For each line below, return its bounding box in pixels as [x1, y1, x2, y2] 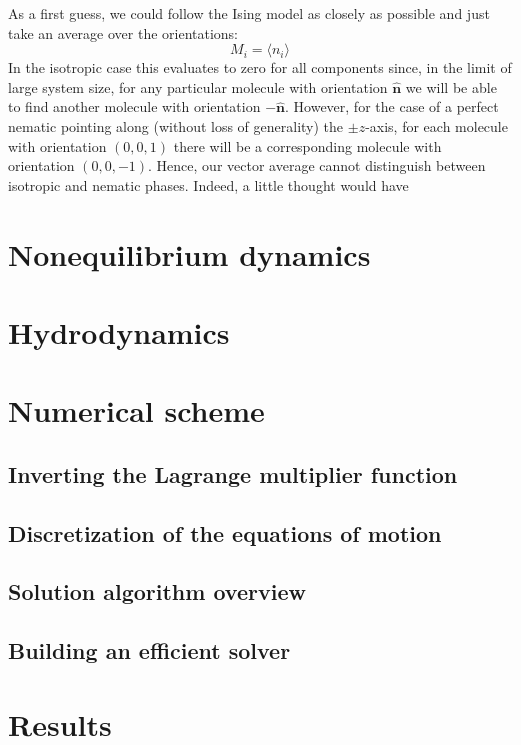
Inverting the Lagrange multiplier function [8, 458, 458, 489]
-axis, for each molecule [365, 115, 508, 136]
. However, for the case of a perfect [285, 96, 499, 117]
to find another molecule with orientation [8, 96, 261, 117]
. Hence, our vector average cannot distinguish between [148, 155, 486, 176]
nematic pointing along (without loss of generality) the [8, 115, 344, 136]
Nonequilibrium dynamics [8, 233, 371, 274]
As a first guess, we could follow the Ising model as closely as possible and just [8, 3, 490, 23]
